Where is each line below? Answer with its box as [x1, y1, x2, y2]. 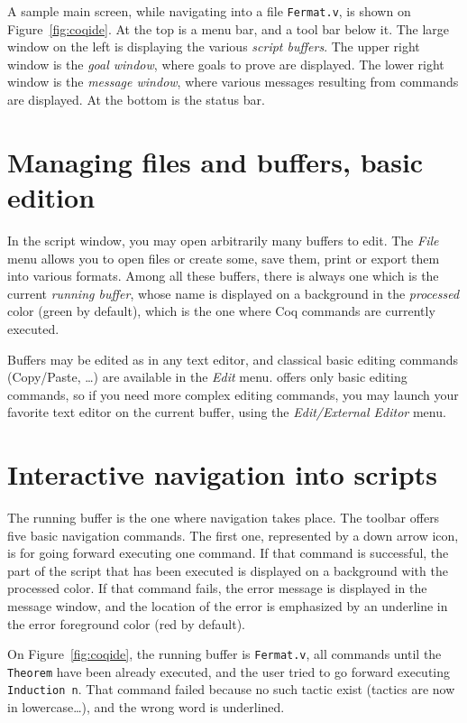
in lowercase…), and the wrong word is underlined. [7, 698, 285, 717]
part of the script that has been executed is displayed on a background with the [7, 561, 448, 579]
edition [7, 179, 96, 215]
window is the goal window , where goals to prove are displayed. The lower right [7, 54, 444, 73]
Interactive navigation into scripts [7, 456, 437, 493]
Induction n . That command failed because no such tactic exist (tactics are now [7, 680, 455, 699]
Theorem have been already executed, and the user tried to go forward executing [7, 662, 450, 681]
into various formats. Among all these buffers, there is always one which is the [7, 266, 439, 285]
